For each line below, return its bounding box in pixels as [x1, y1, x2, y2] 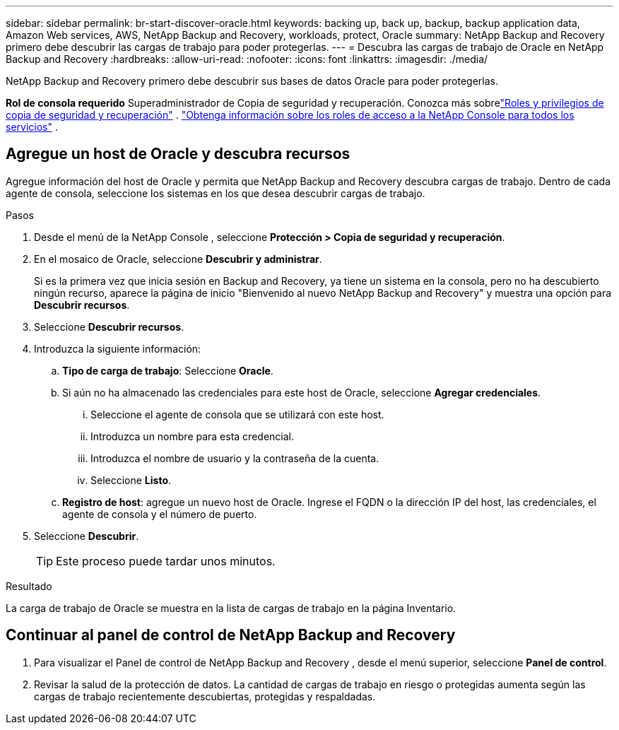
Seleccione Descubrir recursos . [34, 320, 184, 333]
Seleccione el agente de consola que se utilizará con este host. [90, 408, 384, 420]
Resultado [6, 579, 52, 592]
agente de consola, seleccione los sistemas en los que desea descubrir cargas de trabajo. [6, 187, 425, 199]
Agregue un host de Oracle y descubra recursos [6, 145, 350, 163]
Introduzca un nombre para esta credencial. [90, 430, 294, 442]
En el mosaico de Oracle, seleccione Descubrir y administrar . [34, 252, 322, 265]
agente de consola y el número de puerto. [62, 507, 257, 520]
